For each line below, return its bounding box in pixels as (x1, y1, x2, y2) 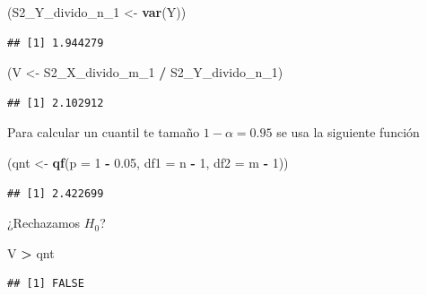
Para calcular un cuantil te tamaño (7, 123, 200, 142)
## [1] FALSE (7, 277, 84, 291)
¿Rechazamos (7, 213, 81, 232)
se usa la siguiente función (276, 123, 420, 142)
